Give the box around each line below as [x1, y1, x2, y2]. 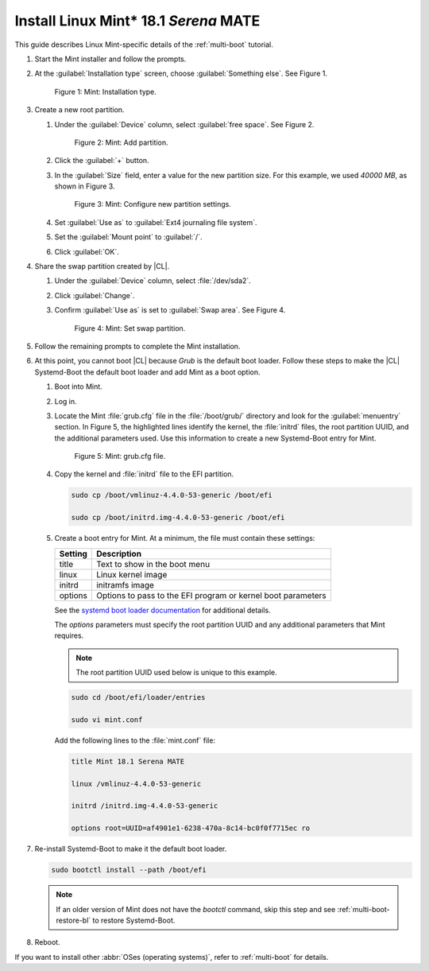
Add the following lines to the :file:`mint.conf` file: [54, 736, 216, 745]
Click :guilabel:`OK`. [54, 247, 119, 256]
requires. [54, 631, 84, 640]
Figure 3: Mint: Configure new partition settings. [74, 200, 232, 209]
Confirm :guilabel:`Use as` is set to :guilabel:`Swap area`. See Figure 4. [54, 305, 286, 315]
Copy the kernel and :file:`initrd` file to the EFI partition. [54, 469, 234, 479]
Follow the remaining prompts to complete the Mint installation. [34, 341, 241, 351]
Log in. [54, 396, 77, 406]
